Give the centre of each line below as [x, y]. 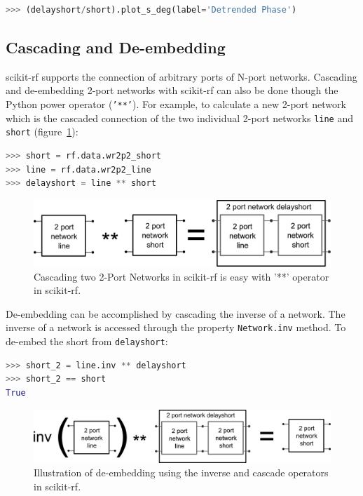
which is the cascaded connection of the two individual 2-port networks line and [180, 118]
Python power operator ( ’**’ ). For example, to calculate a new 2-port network [176, 103]
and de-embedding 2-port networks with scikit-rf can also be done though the [172, 90]
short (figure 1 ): [42, 132]
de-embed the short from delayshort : [87, 341]
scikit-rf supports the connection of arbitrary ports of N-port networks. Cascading [181, 76]
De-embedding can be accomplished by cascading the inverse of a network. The [176, 313]
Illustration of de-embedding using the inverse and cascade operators [181, 472]
